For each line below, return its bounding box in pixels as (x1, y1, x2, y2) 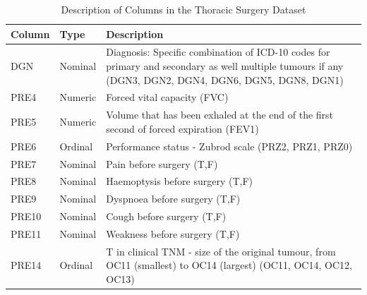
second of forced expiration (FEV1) (106, 121, 259, 136)
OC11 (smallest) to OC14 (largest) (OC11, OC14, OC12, (106, 258, 352, 272)
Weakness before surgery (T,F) (106, 226, 240, 241)
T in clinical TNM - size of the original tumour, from (106, 243, 336, 258)
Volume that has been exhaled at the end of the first (106, 107, 334, 122)
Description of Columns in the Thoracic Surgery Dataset (61, 2, 306, 16)
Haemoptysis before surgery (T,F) (106, 174, 253, 188)
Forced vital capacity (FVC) (106, 90, 229, 104)
